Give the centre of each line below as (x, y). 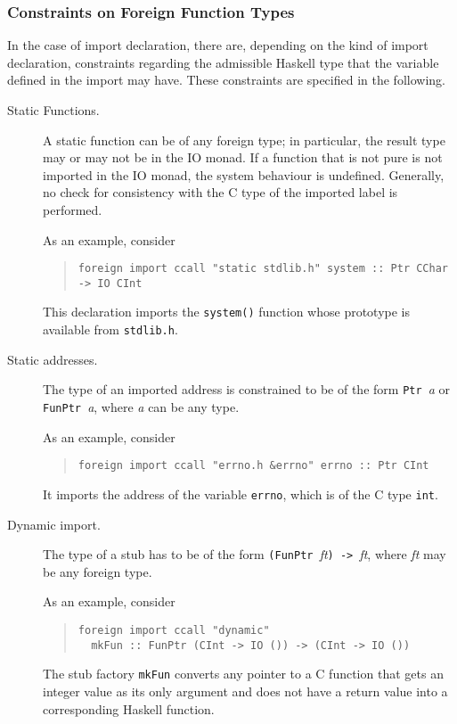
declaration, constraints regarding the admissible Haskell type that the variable (223, 62)
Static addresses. (53, 359)
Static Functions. (53, 110)
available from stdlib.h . (110, 329)
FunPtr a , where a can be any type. (141, 407)
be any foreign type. (98, 571)
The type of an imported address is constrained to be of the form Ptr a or (247, 389)
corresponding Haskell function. (129, 708)
